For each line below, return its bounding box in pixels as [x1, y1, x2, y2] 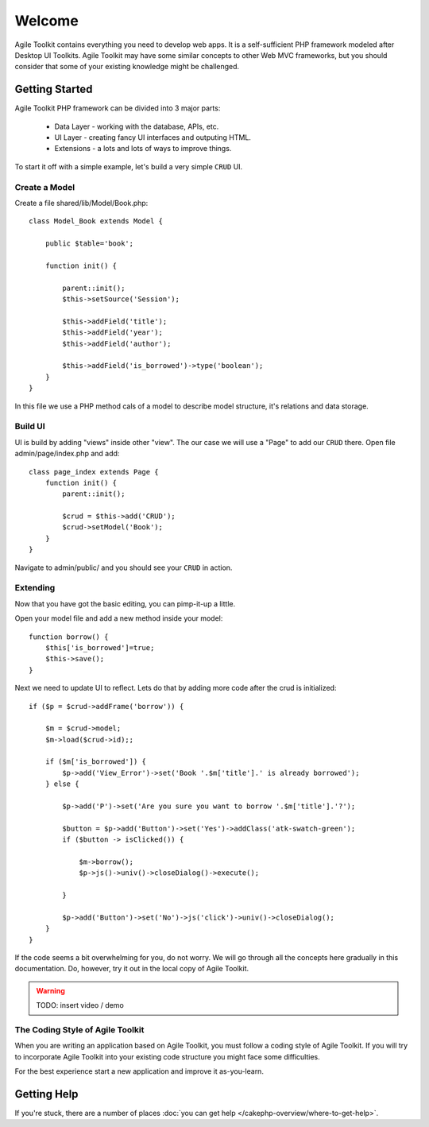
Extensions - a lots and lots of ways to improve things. [54, 144, 232, 153]
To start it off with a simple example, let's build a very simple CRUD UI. [14, 161, 243, 171]
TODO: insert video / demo [36, 1001, 125, 1010]
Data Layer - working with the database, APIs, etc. [54, 122, 219, 131]
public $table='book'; [44, 239, 134, 248]
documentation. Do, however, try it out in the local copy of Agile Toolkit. [14, 964, 249, 974]
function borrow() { [29, 632, 109, 641]
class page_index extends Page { [29, 467, 159, 476]
